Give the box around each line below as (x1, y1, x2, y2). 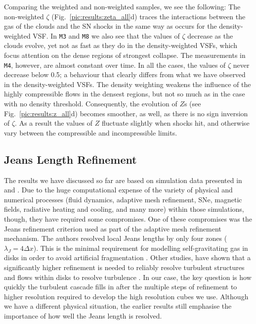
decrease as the (187, 30, 233, 41)
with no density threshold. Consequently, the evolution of (4, 98, 177, 109)
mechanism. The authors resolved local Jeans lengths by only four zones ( (4, 233, 227, 243)
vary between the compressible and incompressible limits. (4, 127, 177, 138)
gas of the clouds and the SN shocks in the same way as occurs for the (4, 21, 217, 31)
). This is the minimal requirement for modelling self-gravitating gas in (33, 242, 248, 253)
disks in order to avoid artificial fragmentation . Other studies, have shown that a (4, 252, 251, 263)
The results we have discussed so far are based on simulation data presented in (4, 175, 242, 185)
